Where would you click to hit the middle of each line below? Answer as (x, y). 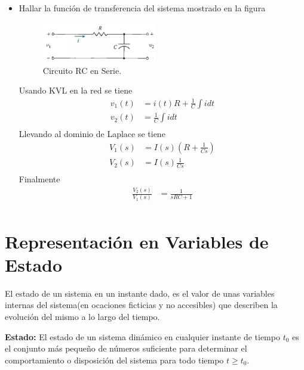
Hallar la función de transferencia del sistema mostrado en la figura (142, 8)
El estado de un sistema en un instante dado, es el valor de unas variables (140, 293)
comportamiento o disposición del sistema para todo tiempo (114, 360)
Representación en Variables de (137, 241)
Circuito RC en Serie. (82, 70)
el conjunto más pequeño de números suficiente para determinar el (126, 348)
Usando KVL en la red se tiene (76, 90)
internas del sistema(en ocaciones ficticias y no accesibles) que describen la (141, 305)
